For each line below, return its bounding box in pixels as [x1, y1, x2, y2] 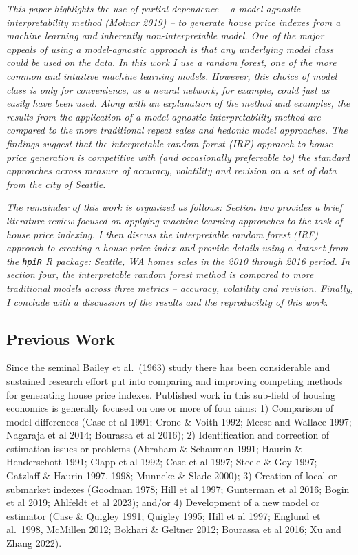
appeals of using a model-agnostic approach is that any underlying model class [6, 41, 334, 56]
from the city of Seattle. [6, 176, 106, 191]
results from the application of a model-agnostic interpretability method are [6, 109, 321, 123]
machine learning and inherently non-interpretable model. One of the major [6, 28, 324, 43]
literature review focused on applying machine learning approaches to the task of [6, 213, 343, 227]
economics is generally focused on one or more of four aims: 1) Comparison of [6, 401, 333, 415]
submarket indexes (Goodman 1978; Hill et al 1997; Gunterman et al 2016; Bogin [6, 481, 350, 496]
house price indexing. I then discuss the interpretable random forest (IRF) [6, 227, 318, 241]
